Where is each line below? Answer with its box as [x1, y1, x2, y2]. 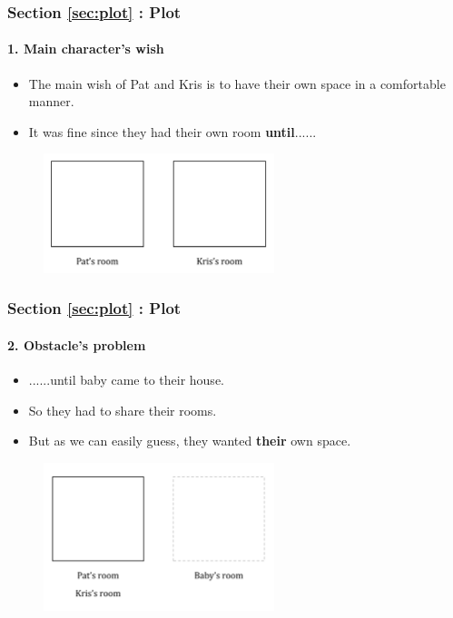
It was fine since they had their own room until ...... [28, 122, 317, 141]
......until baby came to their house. [28, 370, 224, 389]
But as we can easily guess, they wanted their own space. [28, 431, 351, 450]
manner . [28, 92, 74, 111]
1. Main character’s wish [7, 39, 164, 58]
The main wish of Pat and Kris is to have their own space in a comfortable [28, 74, 446, 93]
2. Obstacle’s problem [7, 335, 146, 354]
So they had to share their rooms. [28, 400, 217, 419]
